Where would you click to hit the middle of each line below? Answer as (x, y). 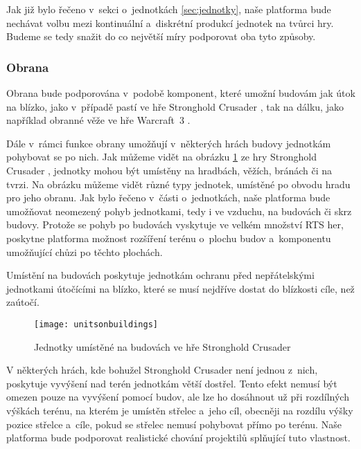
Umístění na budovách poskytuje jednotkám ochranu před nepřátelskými (160, 275)
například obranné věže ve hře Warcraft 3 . (98, 120)
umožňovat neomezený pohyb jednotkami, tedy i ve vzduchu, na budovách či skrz (179, 211)
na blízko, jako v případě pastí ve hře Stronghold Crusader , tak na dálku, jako (175, 106)
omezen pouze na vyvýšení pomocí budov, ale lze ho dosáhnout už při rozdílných (178, 397)
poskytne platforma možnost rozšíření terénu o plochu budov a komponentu (169, 238)
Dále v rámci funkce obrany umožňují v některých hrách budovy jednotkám (169, 143)
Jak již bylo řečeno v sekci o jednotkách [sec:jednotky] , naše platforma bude (169, 9)
